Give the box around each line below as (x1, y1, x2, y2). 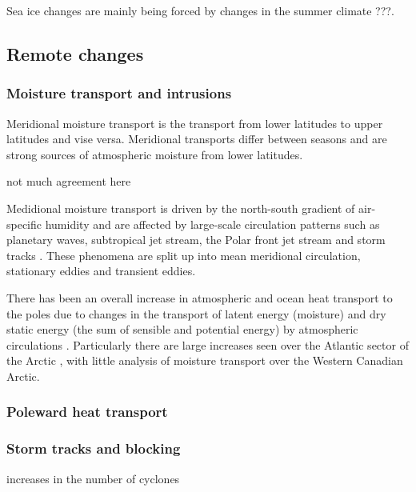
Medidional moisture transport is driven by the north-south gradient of (6, 199, 355, 216)
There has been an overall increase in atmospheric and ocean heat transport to (6, 289, 393, 306)
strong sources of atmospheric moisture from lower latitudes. (6, 146, 303, 162)
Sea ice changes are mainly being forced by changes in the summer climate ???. (6, 2, 394, 18)
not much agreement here (6, 173, 131, 190)
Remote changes (6, 41, 144, 66)
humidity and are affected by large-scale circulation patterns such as (45, 215, 380, 232)
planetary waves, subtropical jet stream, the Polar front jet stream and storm (6, 231, 386, 248)
